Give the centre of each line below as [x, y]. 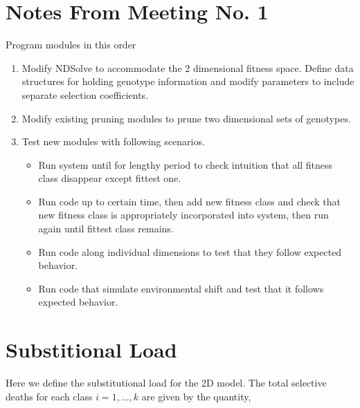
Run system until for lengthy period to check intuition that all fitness [186, 164]
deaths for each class [49, 396]
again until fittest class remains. [106, 229]
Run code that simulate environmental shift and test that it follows [181, 288]
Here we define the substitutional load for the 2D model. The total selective [166, 383]
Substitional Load [91, 350]
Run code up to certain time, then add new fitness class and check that [190, 201]
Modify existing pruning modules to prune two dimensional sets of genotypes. [186, 118]
